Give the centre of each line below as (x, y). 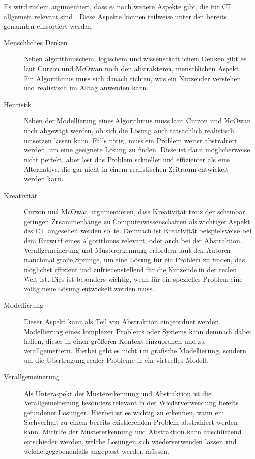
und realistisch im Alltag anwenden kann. (86, 88)
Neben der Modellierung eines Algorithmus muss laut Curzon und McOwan (137, 121)
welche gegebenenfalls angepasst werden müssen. (96, 451)
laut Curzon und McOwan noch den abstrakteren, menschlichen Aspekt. (132, 68)
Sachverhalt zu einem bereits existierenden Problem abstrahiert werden (131, 422)
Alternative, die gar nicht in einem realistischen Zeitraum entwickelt (126, 169)
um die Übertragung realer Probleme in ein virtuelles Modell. (116, 360)
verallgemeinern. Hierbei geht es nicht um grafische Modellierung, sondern (135, 350)
